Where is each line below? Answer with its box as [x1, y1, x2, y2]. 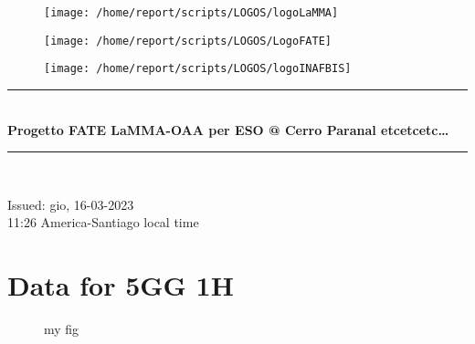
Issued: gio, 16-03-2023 [7, 194, 134, 214]
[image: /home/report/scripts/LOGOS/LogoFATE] [44, 34, 332, 47]
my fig [44, 319, 79, 339]
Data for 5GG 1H [7, 266, 234, 304]
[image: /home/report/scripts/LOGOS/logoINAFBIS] [44, 62, 352, 76]
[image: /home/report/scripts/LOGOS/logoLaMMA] [44, 6, 339, 19]
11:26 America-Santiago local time [7, 213, 199, 232]
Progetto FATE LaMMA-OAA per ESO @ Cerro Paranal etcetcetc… [7, 120, 449, 139]
